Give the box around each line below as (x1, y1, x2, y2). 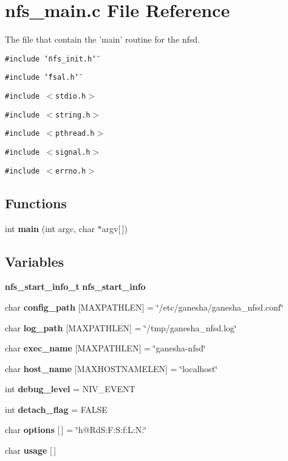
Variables (5, 252, 64, 270)
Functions (5, 193, 67, 212)
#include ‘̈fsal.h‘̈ (5, 73, 79, 82)
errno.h (55, 166, 86, 175)
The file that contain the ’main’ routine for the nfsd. (5, 33, 201, 46)
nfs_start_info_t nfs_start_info (5, 280, 146, 293)
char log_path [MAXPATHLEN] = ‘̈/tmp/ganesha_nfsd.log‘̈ (5, 321, 237, 334)
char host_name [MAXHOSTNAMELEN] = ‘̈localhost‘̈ (5, 362, 218, 375)
